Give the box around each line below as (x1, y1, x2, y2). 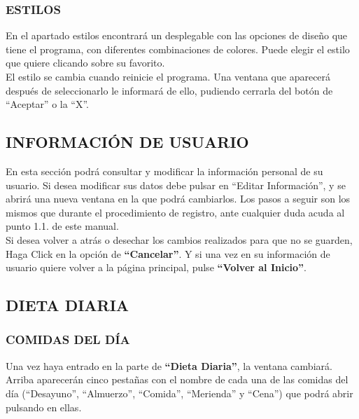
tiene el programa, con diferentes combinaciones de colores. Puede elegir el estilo (6, 41, 350, 56)
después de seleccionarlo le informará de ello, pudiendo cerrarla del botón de (6, 83, 333, 97)
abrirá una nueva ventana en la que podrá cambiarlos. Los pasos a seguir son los (6, 191, 351, 206)
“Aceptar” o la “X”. (6, 97, 90, 111)
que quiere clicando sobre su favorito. (6, 55, 165, 70)
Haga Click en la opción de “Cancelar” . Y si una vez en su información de (6, 246, 330, 261)
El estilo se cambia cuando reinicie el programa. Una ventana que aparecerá (6, 69, 331, 83)
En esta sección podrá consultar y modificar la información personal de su (6, 163, 323, 178)
